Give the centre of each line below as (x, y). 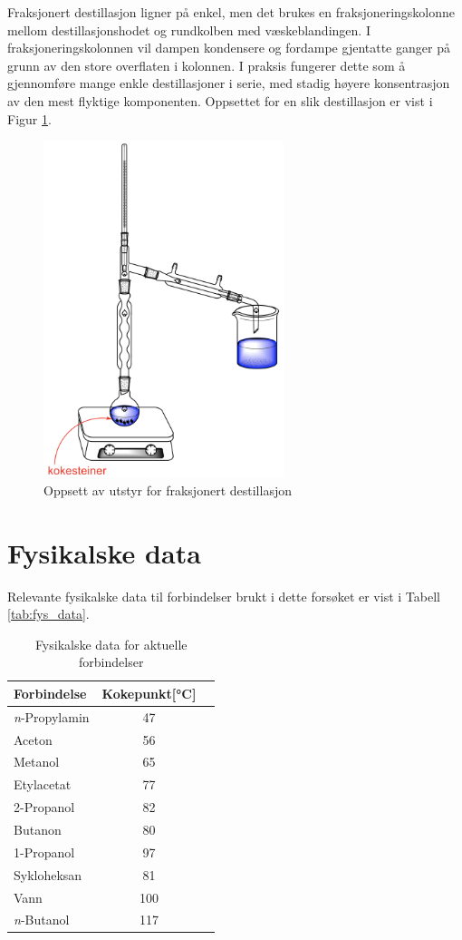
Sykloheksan (48, 874)
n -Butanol (42, 920)
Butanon (38, 830)
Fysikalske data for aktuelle (111, 644)
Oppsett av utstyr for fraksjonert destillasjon (168, 490)
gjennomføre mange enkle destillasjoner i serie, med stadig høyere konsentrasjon (229, 83)
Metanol (37, 762)
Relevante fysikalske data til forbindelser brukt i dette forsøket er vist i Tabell (224, 596)
